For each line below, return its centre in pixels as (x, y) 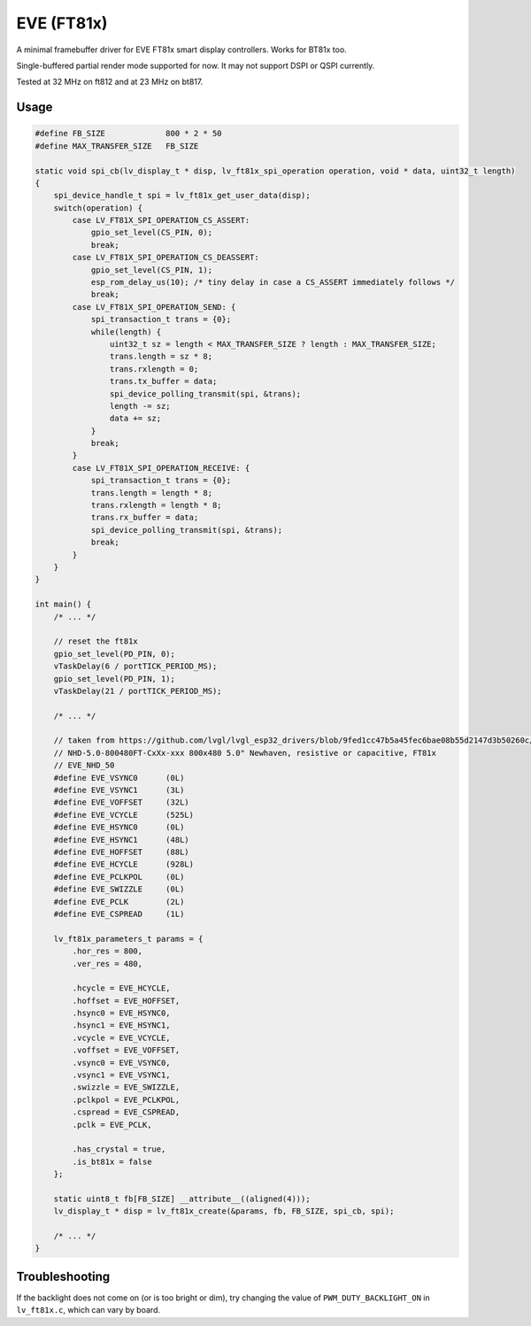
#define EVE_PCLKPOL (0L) (119, 877)
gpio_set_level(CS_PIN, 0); (151, 233)
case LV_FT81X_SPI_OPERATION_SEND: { (154, 307)
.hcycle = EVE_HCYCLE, (122, 988)
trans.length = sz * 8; (161, 357)
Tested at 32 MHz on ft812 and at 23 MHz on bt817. (110, 82)
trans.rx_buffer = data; (145, 517)
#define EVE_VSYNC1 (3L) (119, 790)
